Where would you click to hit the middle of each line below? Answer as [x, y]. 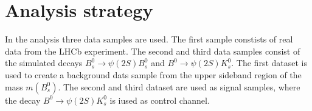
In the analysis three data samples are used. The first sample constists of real [149, 39]
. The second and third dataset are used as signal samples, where [179, 86]
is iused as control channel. [160, 100]
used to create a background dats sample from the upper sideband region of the [153, 74]
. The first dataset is [269, 63]
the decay [23, 100]
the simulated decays [44, 63]
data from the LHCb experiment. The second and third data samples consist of [153, 51]
